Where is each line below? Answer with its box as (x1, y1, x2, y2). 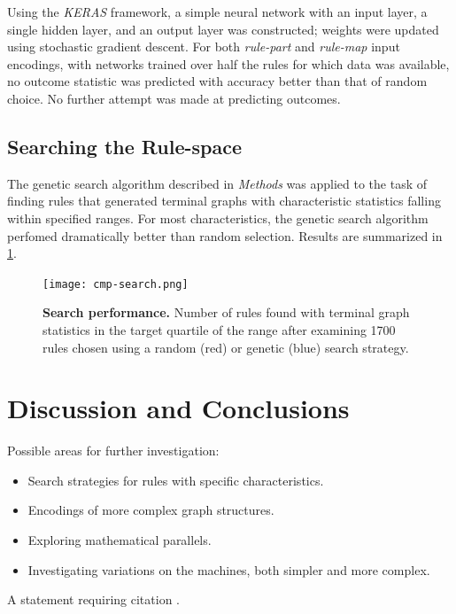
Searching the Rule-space (7, 132, 242, 159)
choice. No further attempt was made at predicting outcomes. (7, 89, 341, 107)
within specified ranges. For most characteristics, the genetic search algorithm (7, 208, 429, 227)
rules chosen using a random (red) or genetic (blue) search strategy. (43, 338, 409, 356)
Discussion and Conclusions (7, 390, 350, 426)
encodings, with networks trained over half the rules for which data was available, (7, 54, 450, 73)
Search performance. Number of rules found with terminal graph (43, 303, 410, 322)
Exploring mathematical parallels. (27, 531, 212, 549)
